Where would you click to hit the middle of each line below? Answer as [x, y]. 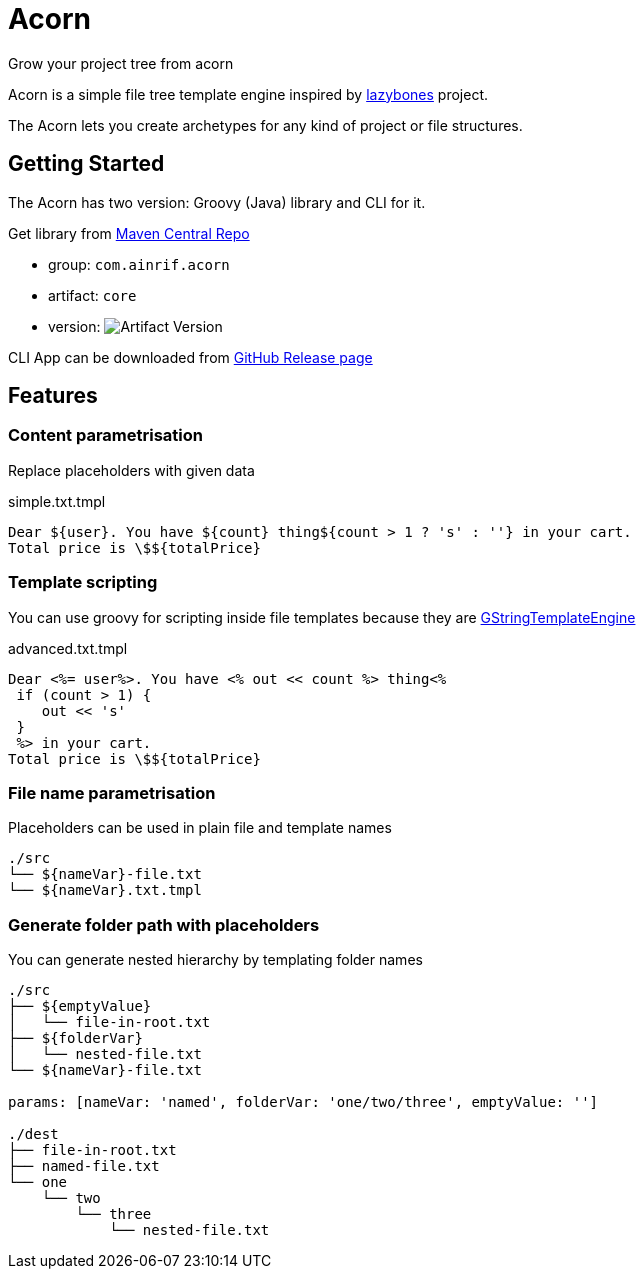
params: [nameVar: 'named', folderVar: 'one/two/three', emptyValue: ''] [303, 1102]
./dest [33, 1134]
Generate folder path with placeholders [164, 924]
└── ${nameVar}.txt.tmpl [105, 890]
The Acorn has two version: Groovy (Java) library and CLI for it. [217, 202]
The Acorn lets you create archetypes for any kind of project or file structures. [265, 125]
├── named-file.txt [84, 1166]
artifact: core [92, 295]
